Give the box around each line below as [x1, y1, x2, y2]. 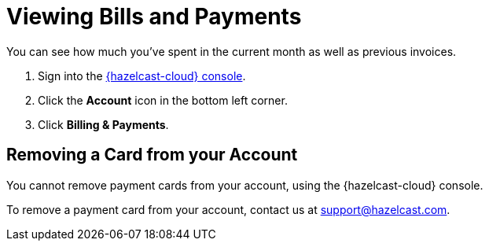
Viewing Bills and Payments [6, 3, 302, 30]
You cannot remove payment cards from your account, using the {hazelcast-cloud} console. [6, 178, 483, 192]
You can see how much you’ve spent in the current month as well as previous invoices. [6, 44, 457, 58]
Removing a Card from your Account [6, 145, 298, 165]
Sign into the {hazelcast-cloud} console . [38, 68, 246, 83]
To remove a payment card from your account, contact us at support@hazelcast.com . [6, 202, 450, 216]
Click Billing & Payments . [38, 117, 169, 131]
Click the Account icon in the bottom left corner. [38, 93, 288, 107]
